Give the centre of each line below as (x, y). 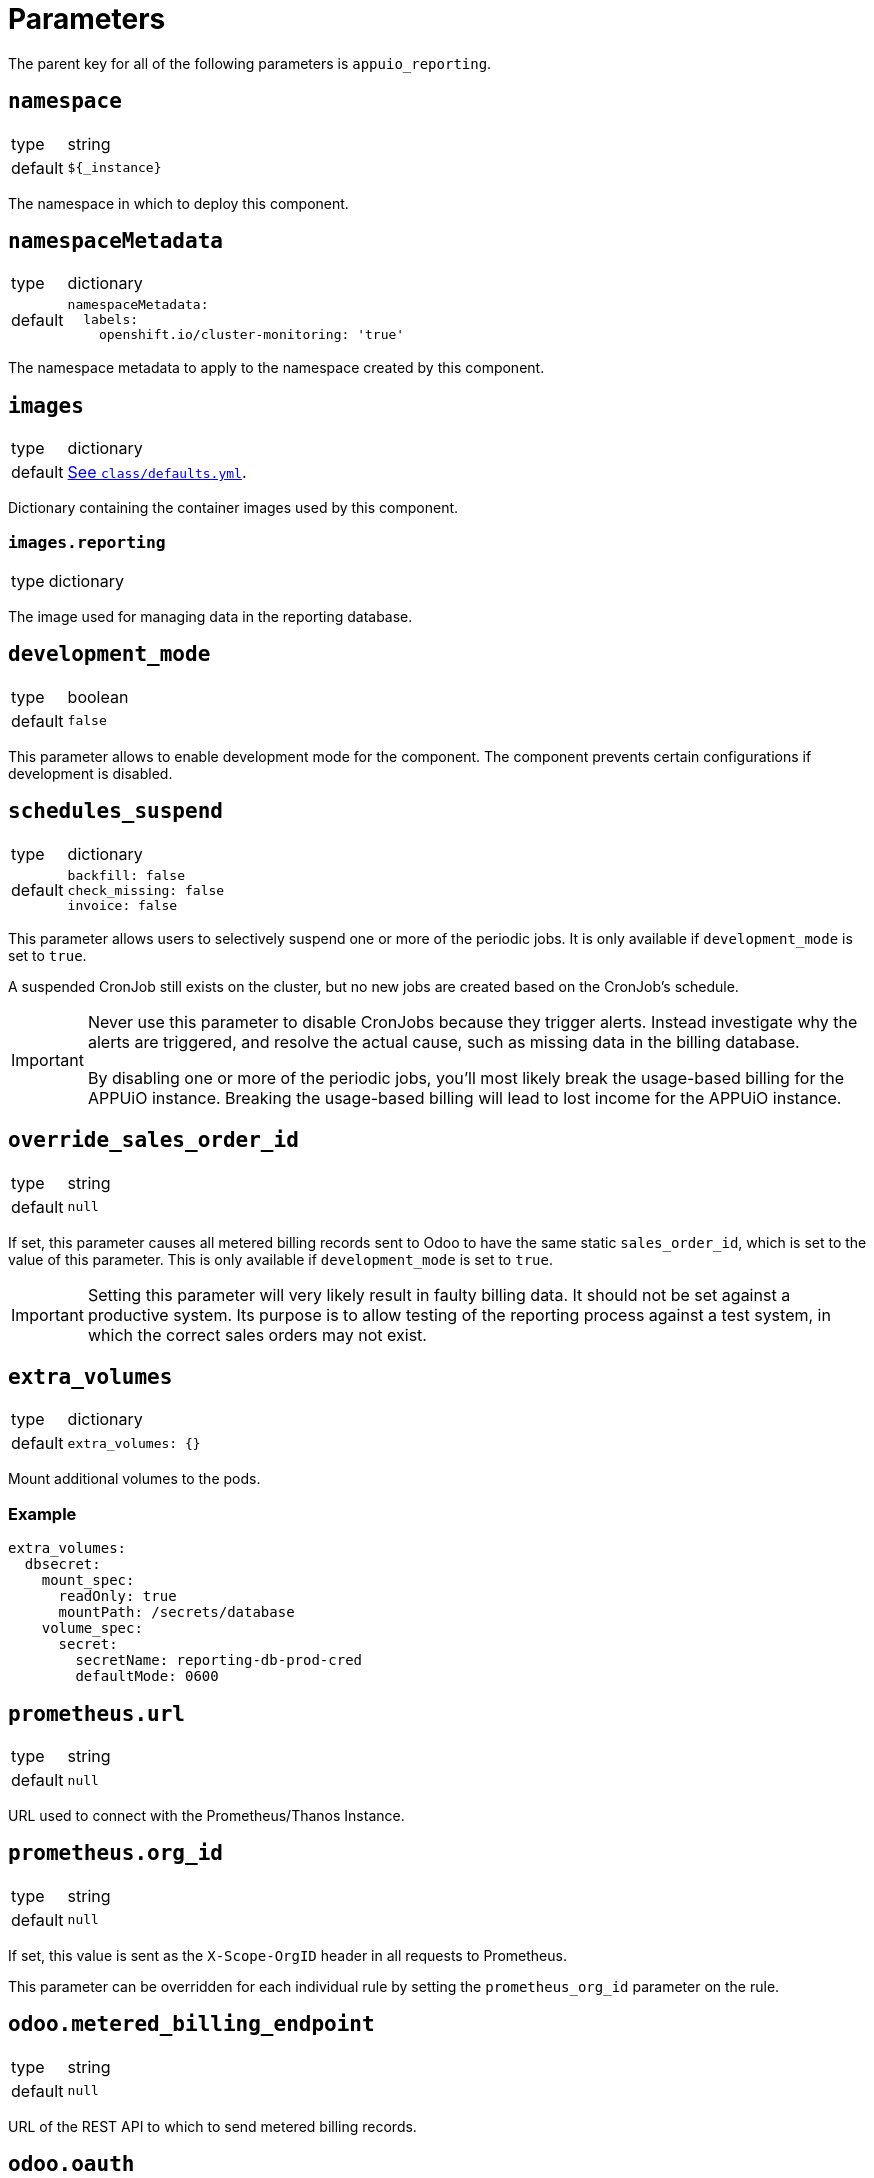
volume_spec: (92, 1628)
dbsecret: (62, 1564)
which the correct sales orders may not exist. (257, 1334)
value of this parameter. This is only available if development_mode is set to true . (280, 1259)
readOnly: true (117, 1596)
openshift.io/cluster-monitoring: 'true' (251, 335)
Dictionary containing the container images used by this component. (233, 508)
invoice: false (122, 905)
